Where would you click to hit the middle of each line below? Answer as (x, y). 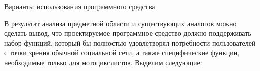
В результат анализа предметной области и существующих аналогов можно (120, 23)
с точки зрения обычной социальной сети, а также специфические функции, (122, 53)
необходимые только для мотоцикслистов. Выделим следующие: (103, 62)
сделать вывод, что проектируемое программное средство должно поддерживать (128, 33)
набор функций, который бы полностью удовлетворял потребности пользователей (130, 43)
